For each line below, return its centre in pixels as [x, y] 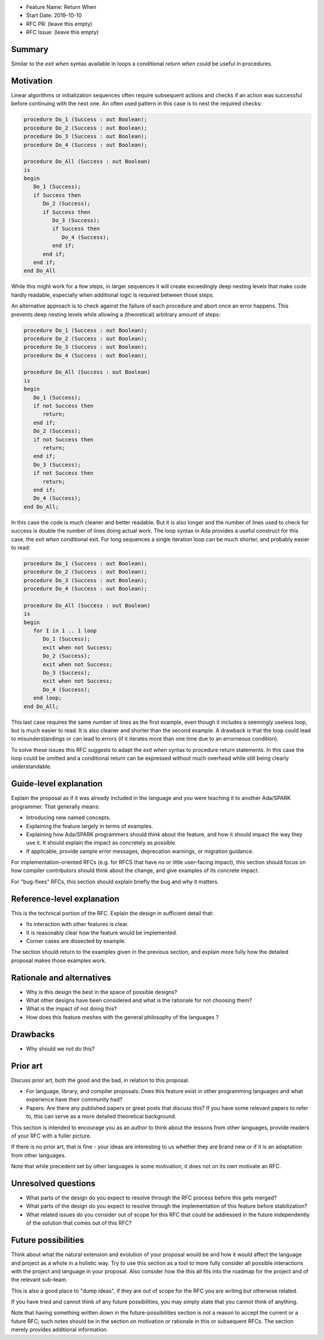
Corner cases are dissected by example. [76, 941]
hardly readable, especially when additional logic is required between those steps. [112, 295]
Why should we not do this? [61, 1049]
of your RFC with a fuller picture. [51, 1136]
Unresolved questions [53, 1183]
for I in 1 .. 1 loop [65, 631]
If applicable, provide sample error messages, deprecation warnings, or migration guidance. [140, 851]
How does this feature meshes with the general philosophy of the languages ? [122, 1017]
